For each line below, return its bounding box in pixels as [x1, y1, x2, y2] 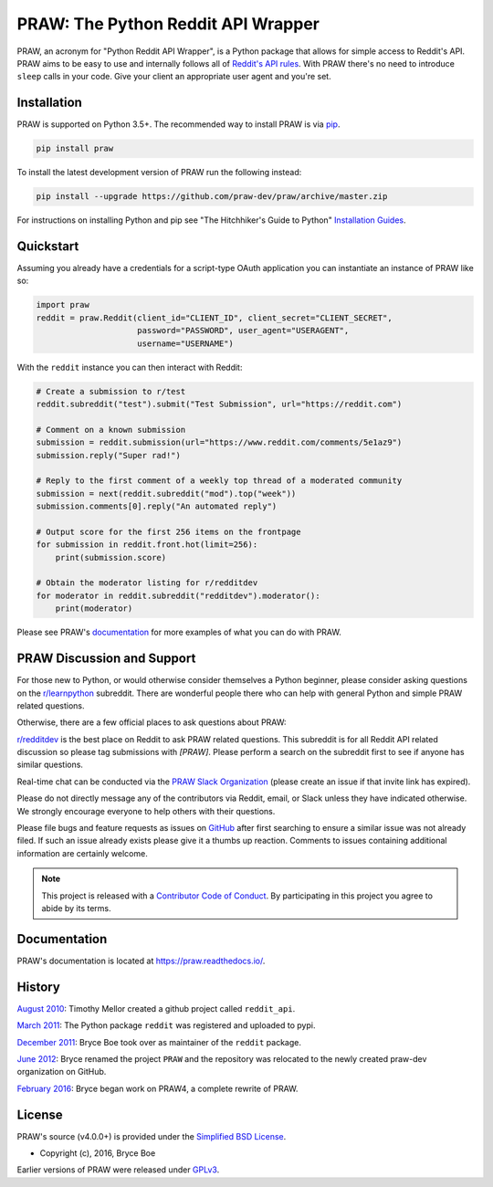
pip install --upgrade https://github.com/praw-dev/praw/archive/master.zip [36, 192, 388, 202]
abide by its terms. [41, 902, 111, 913]
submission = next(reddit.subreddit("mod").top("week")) [36, 488, 297, 499]
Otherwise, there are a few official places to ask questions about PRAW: [16, 717, 287, 728]
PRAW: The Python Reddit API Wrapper [16, 14, 320, 34]
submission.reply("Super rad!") [36, 450, 182, 460]
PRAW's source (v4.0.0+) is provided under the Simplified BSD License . [16, 1130, 287, 1141]
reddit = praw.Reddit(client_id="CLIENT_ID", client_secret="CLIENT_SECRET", [36, 312, 393, 323]
